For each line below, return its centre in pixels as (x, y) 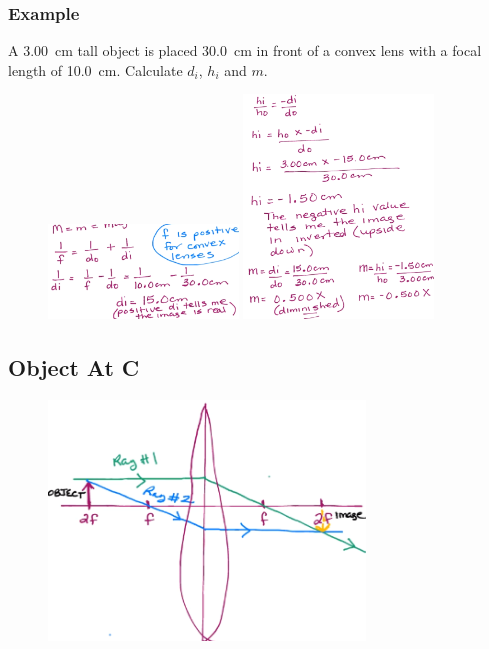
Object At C (74, 367)
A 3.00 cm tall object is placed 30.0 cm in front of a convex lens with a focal (245, 50)
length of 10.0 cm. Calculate (95, 69)
